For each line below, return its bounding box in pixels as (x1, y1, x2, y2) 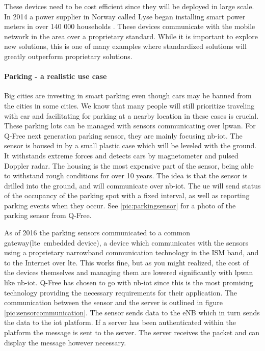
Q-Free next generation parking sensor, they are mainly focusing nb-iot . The (4, 130, 243, 141)
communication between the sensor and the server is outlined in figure (4, 297, 223, 308)
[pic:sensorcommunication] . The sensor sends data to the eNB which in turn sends (4, 307, 260, 317)
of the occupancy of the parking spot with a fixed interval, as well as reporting (4, 190, 250, 201)
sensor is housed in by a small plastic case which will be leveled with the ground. (4, 140, 257, 151)
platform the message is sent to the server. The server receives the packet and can (4, 327, 260, 338)
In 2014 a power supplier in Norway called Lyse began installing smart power (4, 11, 246, 21)
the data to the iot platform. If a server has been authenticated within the (4, 317, 236, 328)
